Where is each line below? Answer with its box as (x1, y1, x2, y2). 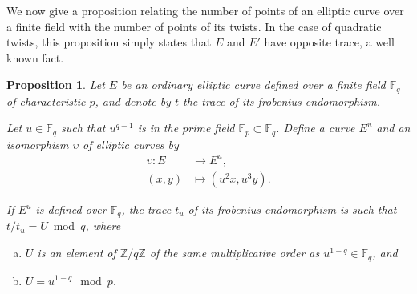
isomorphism (6, 135, 69, 152)
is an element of (37, 244, 116, 261)
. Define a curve (276, 119, 355, 136)
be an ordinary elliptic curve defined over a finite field (121, 76, 386, 93)
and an (376, 119, 411, 136)
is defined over (35, 201, 107, 218)
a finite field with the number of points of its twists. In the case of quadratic (6, 18, 382, 34)
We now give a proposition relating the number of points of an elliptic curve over (6, 2, 404, 18)
